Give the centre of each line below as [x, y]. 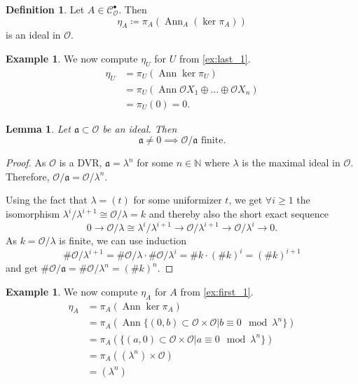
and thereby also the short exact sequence [239, 214]
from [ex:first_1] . [217, 291]
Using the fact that [47, 200]
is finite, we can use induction [123, 240]
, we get [246, 200]
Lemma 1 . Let [38, 128]
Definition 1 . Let [45, 9]
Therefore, [28, 176]
